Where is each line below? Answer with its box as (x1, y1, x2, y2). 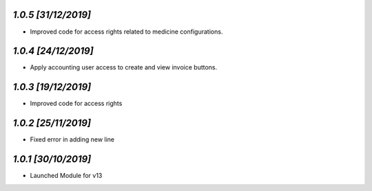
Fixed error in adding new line (30, 135, 115, 144)
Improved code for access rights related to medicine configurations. (30, 27, 223, 36)
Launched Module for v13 (30, 172, 103, 180)
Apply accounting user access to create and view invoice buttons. (30, 63, 218, 71)
